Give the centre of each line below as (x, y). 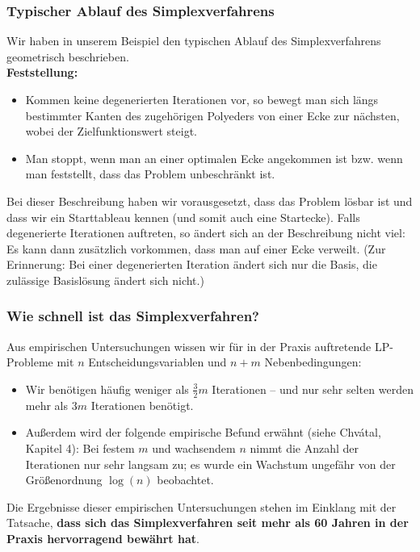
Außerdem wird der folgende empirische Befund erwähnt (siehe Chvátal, (203, 432)
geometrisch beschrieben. (68, 56)
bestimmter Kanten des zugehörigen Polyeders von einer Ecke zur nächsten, (212, 115)
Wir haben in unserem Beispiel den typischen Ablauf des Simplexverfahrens (194, 41)
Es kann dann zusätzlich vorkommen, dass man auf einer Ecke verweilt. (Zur (196, 248)
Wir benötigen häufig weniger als (107, 389)
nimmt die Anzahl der (304, 447)
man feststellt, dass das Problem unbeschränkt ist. (150, 174)
